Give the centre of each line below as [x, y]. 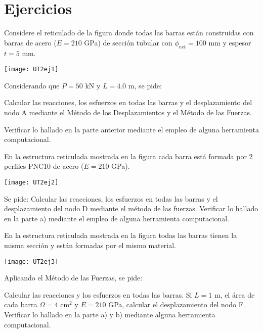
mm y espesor [230, 42]
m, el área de [234, 294]
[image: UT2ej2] [31, 182]
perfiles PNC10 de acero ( [44, 166]
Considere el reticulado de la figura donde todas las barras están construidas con [129, 33]
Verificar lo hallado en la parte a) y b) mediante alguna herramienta [110, 314]
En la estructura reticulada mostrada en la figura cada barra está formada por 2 [128, 156]
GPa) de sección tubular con [128, 42]
